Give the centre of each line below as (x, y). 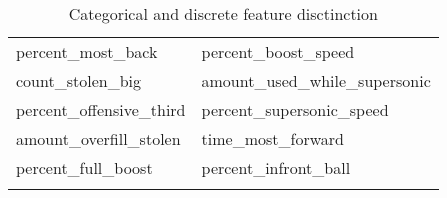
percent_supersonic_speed (295, 109)
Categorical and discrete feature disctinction (223, 13)
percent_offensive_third (101, 109)
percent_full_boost (84, 167)
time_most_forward (272, 138)
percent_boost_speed (278, 51)
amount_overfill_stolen (98, 138)
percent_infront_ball (276, 167)
